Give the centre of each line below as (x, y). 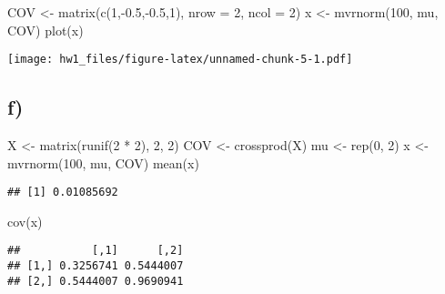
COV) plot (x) (46, 30)
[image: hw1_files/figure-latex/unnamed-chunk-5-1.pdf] (180, 60)
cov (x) (25, 221)
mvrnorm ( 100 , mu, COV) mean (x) (103, 162)
